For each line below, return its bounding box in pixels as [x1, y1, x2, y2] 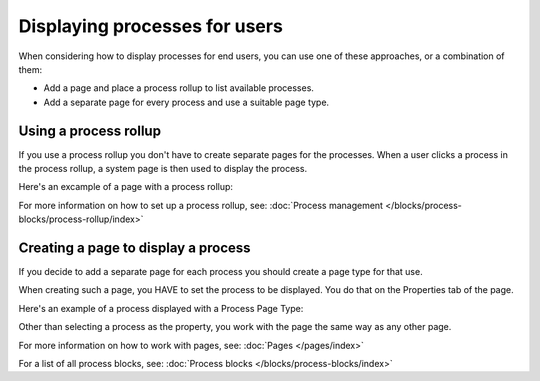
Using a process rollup [18, 122, 162, 139]
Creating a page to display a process [18, 240, 251, 256]
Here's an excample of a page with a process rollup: [18, 181, 234, 193]
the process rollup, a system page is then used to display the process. [18, 163, 308, 175]
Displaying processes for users [18, 15, 284, 37]
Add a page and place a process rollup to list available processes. [43, 82, 315, 94]
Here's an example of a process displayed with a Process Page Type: [18, 302, 304, 314]
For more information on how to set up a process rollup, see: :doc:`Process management [18, 199, 384, 211]
